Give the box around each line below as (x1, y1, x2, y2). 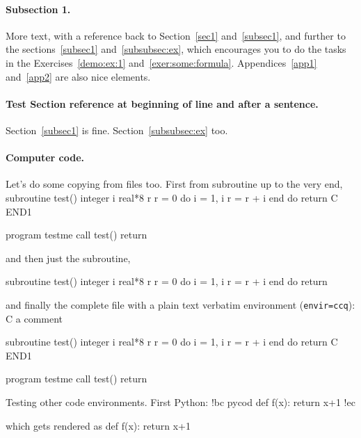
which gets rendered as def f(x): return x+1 (6, 418, 191, 432)
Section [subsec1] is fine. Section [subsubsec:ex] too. (6, 122, 228, 137)
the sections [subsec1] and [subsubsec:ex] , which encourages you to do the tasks (6, 42, 346, 56)
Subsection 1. (6, 1, 71, 16)
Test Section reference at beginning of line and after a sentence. (6, 96, 319, 111)
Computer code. (6, 150, 85, 165)
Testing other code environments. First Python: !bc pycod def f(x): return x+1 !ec (6, 394, 355, 409)
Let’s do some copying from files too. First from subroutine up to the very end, (6, 177, 343, 191)
